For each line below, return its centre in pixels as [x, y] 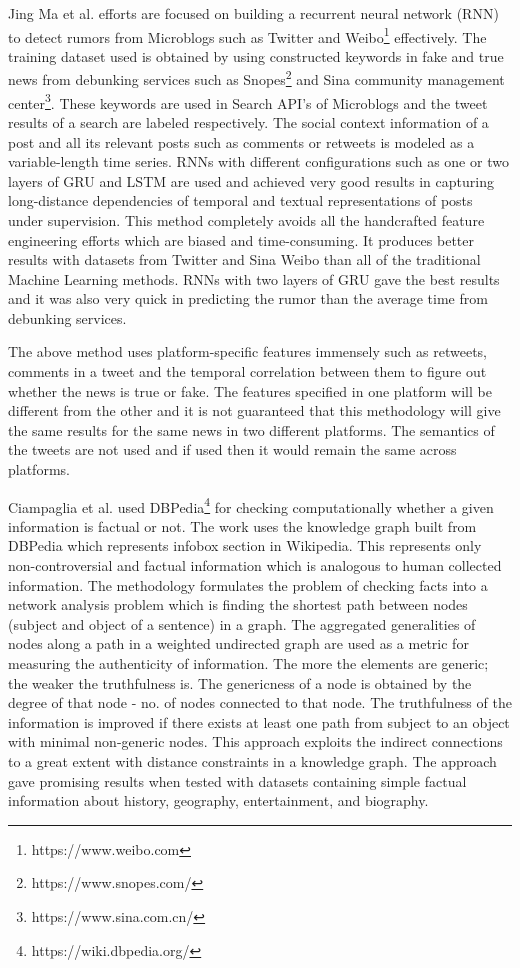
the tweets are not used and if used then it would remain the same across [232, 449]
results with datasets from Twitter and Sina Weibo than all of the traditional [244, 259]
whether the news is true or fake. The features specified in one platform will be [250, 390]
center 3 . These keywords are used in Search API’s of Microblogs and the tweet [248, 101]
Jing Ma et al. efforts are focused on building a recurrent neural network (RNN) [253, 13]
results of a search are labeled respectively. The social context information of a [248, 121]
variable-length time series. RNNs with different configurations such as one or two [258, 161]
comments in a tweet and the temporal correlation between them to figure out [247, 371]
